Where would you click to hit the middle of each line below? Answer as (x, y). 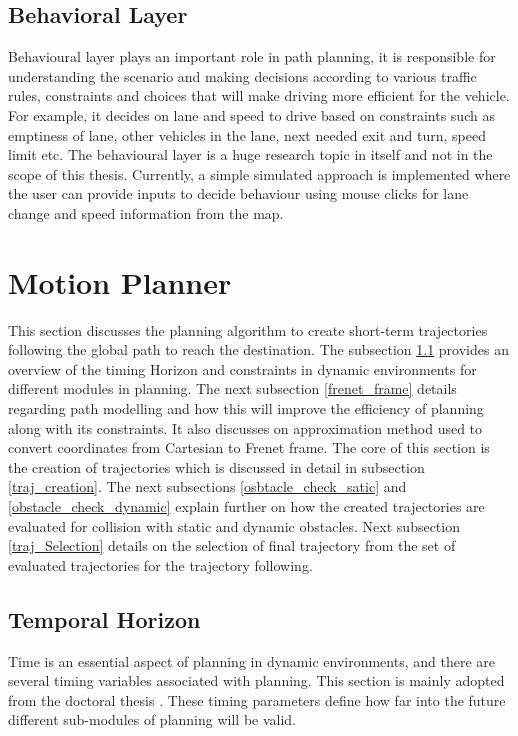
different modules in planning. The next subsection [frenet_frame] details (232, 388)
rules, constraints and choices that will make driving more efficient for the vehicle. (259, 95)
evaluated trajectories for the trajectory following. (160, 564)
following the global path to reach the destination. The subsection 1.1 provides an (258, 349)
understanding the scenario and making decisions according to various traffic (242, 75)
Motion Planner (120, 281)
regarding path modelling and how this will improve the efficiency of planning (246, 408)
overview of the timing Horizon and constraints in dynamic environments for (242, 368)
